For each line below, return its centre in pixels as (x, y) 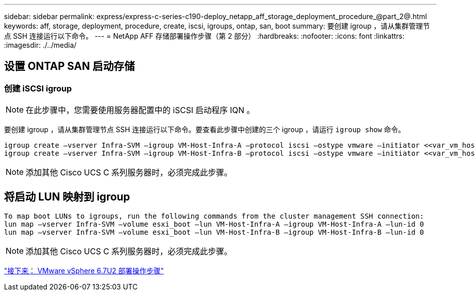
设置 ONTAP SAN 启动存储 (69, 66)
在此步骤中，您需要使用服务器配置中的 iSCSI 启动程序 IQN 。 (140, 110)
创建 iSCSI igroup (38, 88)
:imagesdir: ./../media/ (40, 45)
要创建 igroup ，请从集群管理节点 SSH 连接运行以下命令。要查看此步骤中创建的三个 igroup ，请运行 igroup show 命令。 (205, 130)
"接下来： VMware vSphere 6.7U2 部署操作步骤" (84, 271)
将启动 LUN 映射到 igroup (67, 196)
